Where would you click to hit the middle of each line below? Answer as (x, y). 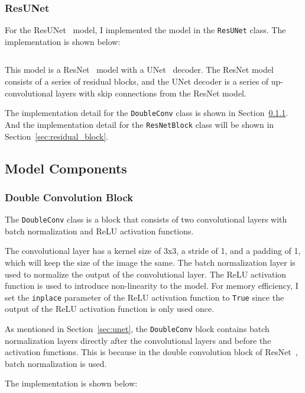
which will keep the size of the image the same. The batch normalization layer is (150, 262)
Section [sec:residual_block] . (57, 136)
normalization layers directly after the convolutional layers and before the (138, 340)
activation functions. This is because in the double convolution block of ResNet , (151, 352)
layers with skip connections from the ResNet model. (151, 93)
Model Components (66, 168)
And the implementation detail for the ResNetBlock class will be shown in (139, 124)
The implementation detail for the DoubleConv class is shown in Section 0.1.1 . (147, 113)
